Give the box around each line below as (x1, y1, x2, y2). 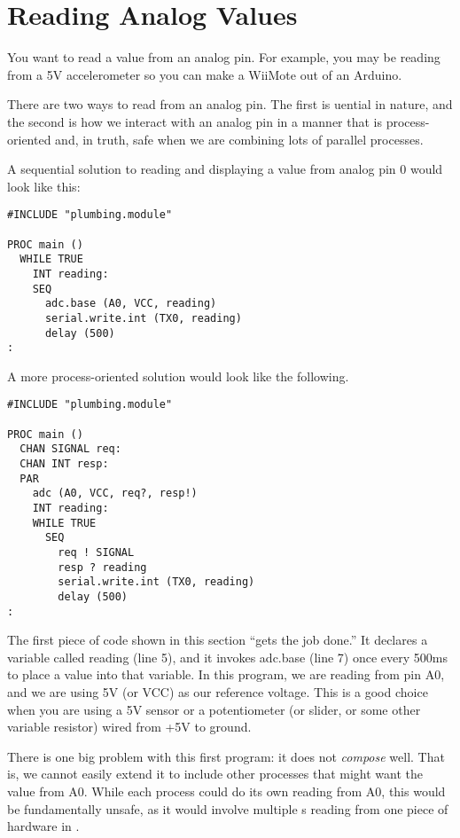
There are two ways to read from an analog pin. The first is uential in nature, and (7, 95, 453, 114)
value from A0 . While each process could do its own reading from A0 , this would (7, 782, 446, 801)
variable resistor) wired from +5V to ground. (7, 717, 252, 736)
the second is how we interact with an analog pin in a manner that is (7, 112, 383, 130)
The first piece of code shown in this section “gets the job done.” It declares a (7, 630, 428, 649)
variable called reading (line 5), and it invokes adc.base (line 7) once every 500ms (7, 647, 448, 666)
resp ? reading (58, 560, 147, 574)
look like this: (7, 176, 81, 195)
